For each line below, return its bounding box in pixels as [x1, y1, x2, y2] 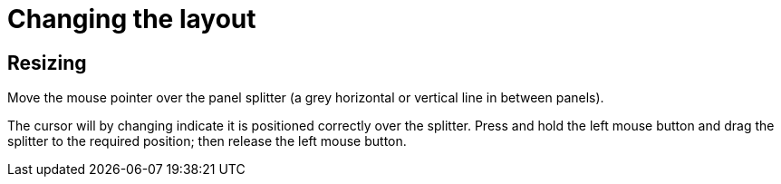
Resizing [7, 51, 87, 74]
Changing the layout [7, 4, 256, 34]
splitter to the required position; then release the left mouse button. [7, 133, 407, 150]
